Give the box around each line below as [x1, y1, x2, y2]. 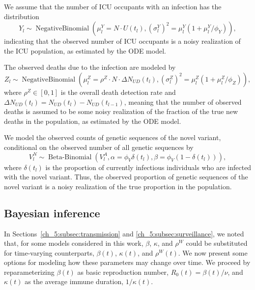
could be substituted [186, 238, 248, 248]
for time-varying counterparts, [4, 247, 94, 258]
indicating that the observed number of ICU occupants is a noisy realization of [4, 36, 241, 46]
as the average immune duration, [25, 276, 124, 287]
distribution [4, 11, 39, 21]
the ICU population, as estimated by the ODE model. [4, 45, 166, 56]
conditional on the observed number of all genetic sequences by [4, 142, 194, 152]
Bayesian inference [4, 205, 100, 220]
